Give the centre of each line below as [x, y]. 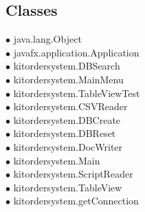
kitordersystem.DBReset [65, 133]
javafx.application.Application [76, 52]
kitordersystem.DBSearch [67, 66]
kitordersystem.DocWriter [68, 146]
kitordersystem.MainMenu [68, 79]
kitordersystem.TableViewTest [77, 93]
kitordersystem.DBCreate [67, 119]
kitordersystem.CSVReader [70, 106]
